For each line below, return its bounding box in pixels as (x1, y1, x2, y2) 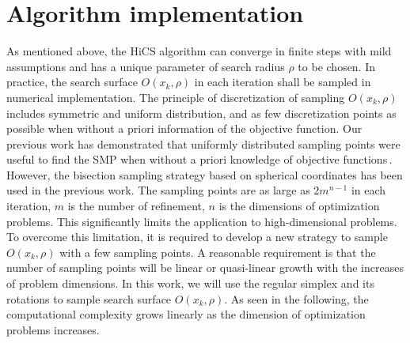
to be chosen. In (298, 58, 376, 74)
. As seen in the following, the (224, 290, 369, 307)
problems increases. (6, 321, 100, 337)
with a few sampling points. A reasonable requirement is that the (59, 243, 376, 260)
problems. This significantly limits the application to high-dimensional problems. (6, 213, 397, 229)
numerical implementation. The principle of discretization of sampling (6, 89, 345, 105)
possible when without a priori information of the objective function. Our (6, 120, 363, 137)
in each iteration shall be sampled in (194, 73, 371, 90)
